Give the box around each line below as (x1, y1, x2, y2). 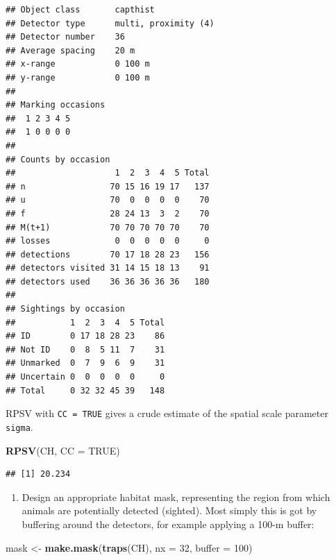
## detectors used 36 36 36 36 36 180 (6, 276, 210, 287)
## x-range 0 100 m (6, 59, 150, 69)
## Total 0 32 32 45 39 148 (6, 385, 165, 396)
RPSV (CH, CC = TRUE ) (6, 443, 120, 457)
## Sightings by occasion (6, 304, 125, 314)
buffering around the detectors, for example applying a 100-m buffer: (22, 516, 314, 531)
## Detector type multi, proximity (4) (6, 18, 215, 28)
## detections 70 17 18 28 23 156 (6, 249, 210, 260)
